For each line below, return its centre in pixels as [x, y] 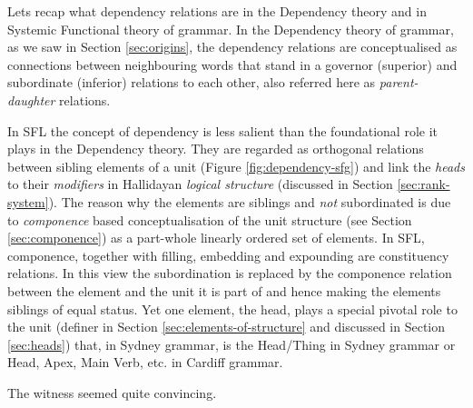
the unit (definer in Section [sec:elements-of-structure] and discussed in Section [227, 327]
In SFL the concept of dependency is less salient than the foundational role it [223, 130]
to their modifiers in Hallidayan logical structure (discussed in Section [200, 184]
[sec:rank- [424, 184]
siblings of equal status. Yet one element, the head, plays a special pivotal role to [232, 308]
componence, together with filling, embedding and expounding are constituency [228, 255]
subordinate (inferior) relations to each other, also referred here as [192, 82]
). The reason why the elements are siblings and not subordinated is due [250, 201]
